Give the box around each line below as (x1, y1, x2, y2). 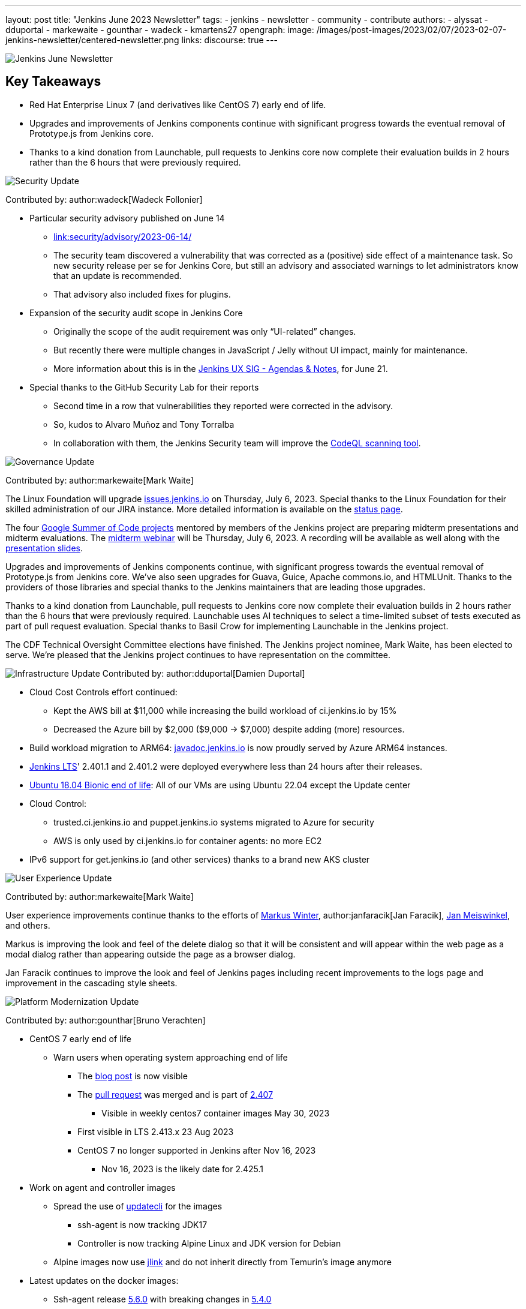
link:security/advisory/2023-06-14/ (53, 231, 192, 242)
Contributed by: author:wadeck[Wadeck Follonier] (5, 194, 203, 205)
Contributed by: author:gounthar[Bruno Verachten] (5, 1014, 206, 1025)
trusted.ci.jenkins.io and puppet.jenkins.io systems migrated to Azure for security (53, 816, 374, 827)
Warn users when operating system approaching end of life (53, 1052, 288, 1062)
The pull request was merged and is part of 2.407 (77, 1089, 273, 1100)
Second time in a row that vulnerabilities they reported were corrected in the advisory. (53, 400, 393, 411)
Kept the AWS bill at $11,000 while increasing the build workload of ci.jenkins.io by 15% (53, 705, 397, 716)
